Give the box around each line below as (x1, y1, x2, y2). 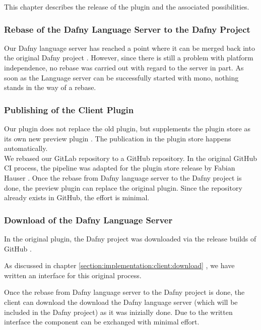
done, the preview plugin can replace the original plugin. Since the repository (4, 182, 242, 193)
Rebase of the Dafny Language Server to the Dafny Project (4, 23, 250, 35)
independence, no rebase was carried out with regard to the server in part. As (4, 62, 244, 72)
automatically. (4, 143, 48, 153)
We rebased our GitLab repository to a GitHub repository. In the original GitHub (4, 152, 257, 163)
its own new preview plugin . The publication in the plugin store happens (4, 133, 231, 143)
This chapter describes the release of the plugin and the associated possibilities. (4, 2, 249, 12)
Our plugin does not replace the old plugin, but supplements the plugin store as (4, 123, 250, 133)
